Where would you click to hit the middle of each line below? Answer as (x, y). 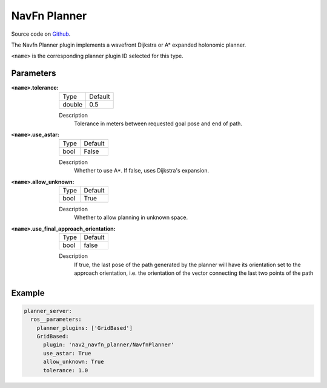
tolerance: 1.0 (66, 370)
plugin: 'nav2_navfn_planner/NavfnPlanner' (109, 345)
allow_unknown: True (74, 362)
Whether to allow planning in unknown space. (131, 217)
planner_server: (48, 311)
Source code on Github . (41, 34)
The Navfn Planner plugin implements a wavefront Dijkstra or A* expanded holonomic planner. (129, 45)
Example (28, 293)
